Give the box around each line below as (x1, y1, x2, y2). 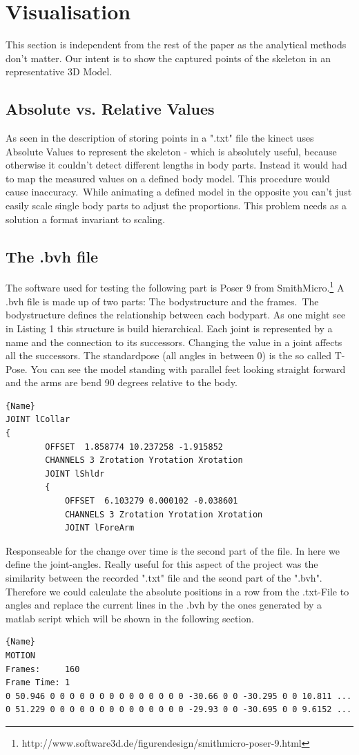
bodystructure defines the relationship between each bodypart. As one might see (6, 307, 346, 322)
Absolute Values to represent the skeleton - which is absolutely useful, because (6, 144, 337, 158)
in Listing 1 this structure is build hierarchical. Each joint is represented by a (6, 321, 333, 335)
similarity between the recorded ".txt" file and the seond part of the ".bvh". (6, 571, 322, 584)
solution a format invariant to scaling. (6, 211, 166, 226)
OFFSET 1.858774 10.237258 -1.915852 (45, 441, 223, 452)
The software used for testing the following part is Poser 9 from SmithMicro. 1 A (6, 278, 345, 295)
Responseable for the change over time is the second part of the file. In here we (6, 543, 340, 557)
